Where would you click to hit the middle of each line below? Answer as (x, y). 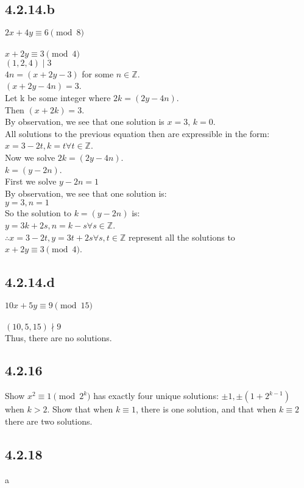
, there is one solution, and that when (206, 409)
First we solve (31, 181)
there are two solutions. (49, 421)
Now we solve (30, 157)
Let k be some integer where (58, 97)
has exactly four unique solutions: (156, 396)
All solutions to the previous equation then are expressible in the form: (137, 133)
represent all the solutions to (182, 237)
